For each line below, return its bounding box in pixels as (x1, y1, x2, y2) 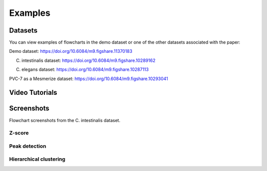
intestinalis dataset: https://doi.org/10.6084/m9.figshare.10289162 (21, 57, 156, 63)
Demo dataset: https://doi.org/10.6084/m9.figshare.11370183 (9, 48, 133, 54)
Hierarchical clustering (9, 156, 66, 163)
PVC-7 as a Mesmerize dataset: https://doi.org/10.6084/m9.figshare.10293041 (9, 76, 168, 82)
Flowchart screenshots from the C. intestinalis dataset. (9, 117, 121, 123)
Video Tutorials (9, 88, 57, 97)
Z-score (9, 129, 29, 136)
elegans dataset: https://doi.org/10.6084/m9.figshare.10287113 (21, 67, 149, 73)
